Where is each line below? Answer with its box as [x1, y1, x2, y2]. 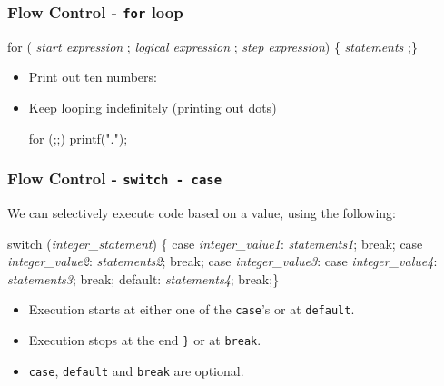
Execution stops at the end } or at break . [28, 330, 261, 349]
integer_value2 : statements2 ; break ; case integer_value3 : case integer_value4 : [7, 252, 438, 271]
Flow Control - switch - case [7, 167, 222, 190]
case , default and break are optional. [28, 361, 244, 380]
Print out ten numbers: [28, 67, 157, 86]
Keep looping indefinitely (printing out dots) [28, 97, 277, 116]
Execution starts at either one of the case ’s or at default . [28, 300, 355, 319]
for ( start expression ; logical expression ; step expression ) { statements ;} [7, 36, 418, 55]
